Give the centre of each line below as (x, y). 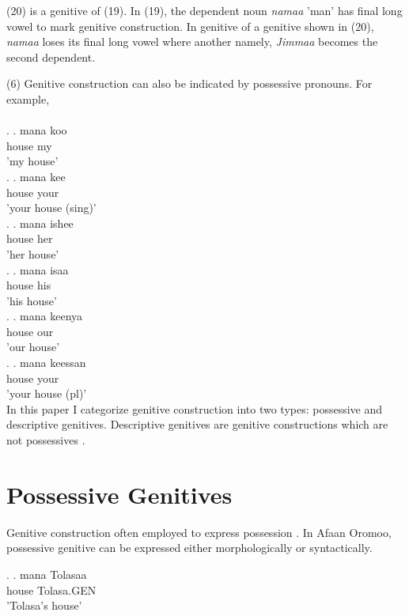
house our (30, 331)
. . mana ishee (40, 223)
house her (30, 238)
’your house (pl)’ (47, 393)
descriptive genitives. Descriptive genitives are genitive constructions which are (197, 424)
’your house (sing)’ (51, 208)
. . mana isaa (38, 269)
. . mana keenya (45, 316)
